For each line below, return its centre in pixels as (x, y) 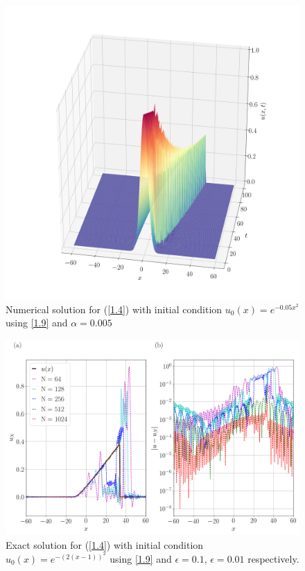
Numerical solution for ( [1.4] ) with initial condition (114, 309)
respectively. (273, 558)
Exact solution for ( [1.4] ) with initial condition (105, 544)
